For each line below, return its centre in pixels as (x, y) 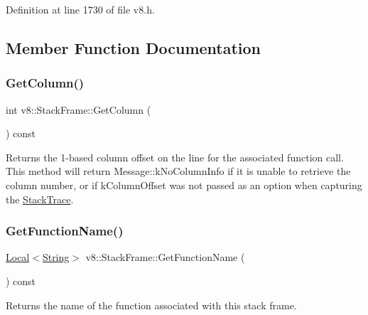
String (56, 257)
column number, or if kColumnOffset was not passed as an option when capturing (184, 185)
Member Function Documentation (134, 47)
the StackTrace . (40, 199)
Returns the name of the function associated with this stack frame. (151, 305)
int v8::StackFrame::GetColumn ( (79, 109)
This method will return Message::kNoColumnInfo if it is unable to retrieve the (178, 171)
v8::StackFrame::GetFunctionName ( (165, 257)
